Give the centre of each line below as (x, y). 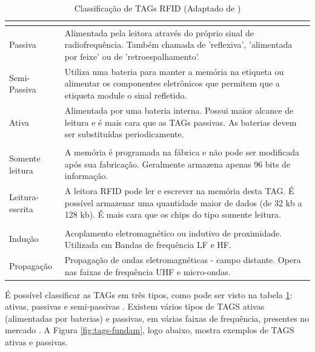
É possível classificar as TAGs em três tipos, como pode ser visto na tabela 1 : (149, 294)
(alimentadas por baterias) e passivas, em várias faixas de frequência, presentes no (157, 318)
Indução (24, 239)
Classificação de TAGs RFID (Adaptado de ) (157, 8)
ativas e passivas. (36, 342)
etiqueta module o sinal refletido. (126, 95)
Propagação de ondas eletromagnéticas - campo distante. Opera (183, 259)
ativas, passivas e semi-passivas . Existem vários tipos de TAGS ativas (135, 306)
